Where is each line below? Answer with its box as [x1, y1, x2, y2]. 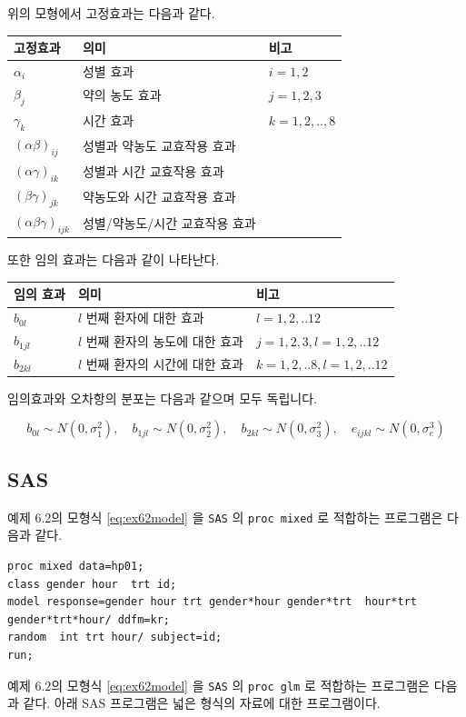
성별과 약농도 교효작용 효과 [82, 135, 236, 154]
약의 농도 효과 [82, 85, 162, 105]
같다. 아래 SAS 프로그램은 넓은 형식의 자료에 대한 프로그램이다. [23, 693, 381, 712]
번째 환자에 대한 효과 [85, 308, 204, 327]
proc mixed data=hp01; [7, 559, 144, 573]
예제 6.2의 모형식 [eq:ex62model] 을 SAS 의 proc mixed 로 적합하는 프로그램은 [7, 507, 443, 526]
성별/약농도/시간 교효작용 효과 [82, 214, 256, 233]
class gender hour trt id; [7, 577, 177, 591]
